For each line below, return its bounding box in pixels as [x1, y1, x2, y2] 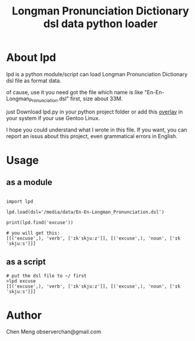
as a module [6, 177, 53, 187]
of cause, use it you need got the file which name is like [6, 88, 144, 95]
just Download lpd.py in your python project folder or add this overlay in [6, 108, 184, 115]
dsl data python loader [43, 17, 158, 31]
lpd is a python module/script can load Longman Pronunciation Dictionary [6, 70, 188, 77]
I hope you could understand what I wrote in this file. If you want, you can [6, 126, 187, 133]
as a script [6, 257, 46, 267]
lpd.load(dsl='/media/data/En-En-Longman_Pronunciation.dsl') [6, 209, 164, 215]
